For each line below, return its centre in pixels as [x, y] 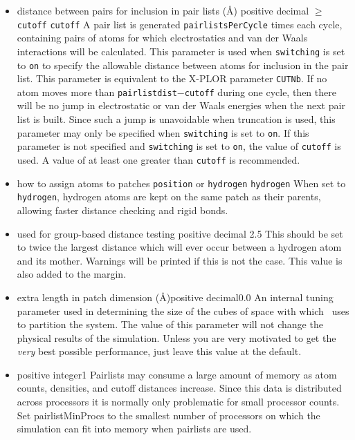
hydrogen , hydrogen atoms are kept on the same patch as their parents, [169, 197]
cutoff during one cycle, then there [260, 92]
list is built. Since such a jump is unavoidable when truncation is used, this [176, 119]
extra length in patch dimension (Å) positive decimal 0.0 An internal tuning [175, 297]
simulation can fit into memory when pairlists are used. [134, 429]
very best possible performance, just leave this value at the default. [159, 351]
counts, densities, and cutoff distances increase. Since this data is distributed [179, 388]
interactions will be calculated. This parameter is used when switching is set [181, 51]
